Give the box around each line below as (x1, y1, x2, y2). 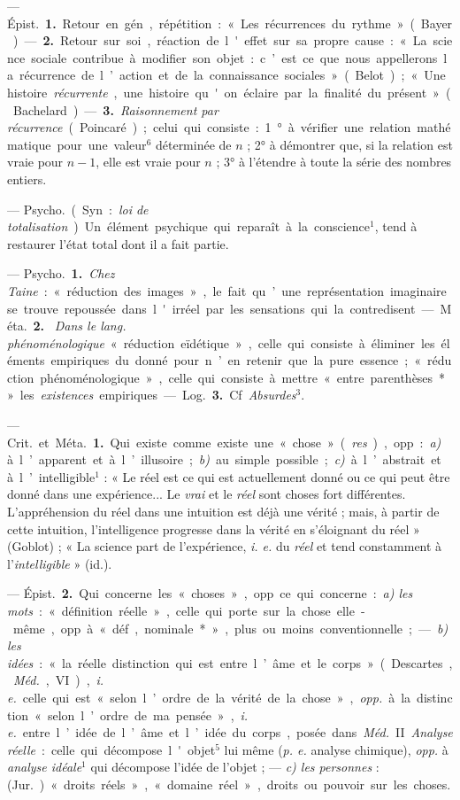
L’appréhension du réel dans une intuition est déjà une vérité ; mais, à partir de (7, 502, 440, 521)
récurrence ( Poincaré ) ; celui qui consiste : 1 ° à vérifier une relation (7, 118, 411, 136)
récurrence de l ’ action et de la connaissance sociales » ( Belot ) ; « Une (19, 66, 446, 84)
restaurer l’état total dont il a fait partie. (7, 234, 229, 252)
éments (7, 351, 45, 369)
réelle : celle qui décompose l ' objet (7, 740, 216, 758)
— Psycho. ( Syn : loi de (7, 199, 149, 218)
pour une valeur (57, 135, 147, 153)
